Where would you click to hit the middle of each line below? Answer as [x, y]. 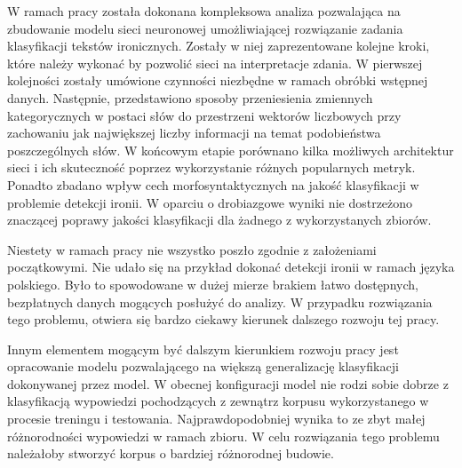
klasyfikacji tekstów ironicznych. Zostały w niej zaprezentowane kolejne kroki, [219, 46]
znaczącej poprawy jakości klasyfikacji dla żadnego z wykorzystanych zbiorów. [219, 220]
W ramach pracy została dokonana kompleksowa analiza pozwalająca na [204, 11]
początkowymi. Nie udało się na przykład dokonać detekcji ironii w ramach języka [231, 267]
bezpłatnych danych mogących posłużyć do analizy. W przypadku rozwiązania [220, 301]
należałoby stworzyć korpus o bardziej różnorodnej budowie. [171, 453]
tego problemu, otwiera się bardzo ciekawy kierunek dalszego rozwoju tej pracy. [223, 319]
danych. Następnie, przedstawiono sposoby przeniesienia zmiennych [190, 97]
